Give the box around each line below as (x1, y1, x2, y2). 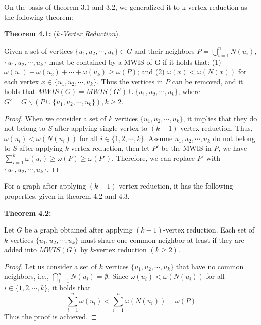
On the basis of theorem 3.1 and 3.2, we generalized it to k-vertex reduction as (4, 2, 247, 12)
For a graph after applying (4, 180, 86, 191)
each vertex (4, 76, 39, 86)
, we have (218, 143, 247, 153)
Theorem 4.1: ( (4, 28, 57, 39)
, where (178, 86, 200, 97)
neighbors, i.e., (4, 271, 49, 282)
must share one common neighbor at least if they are (81, 234, 244, 245)
